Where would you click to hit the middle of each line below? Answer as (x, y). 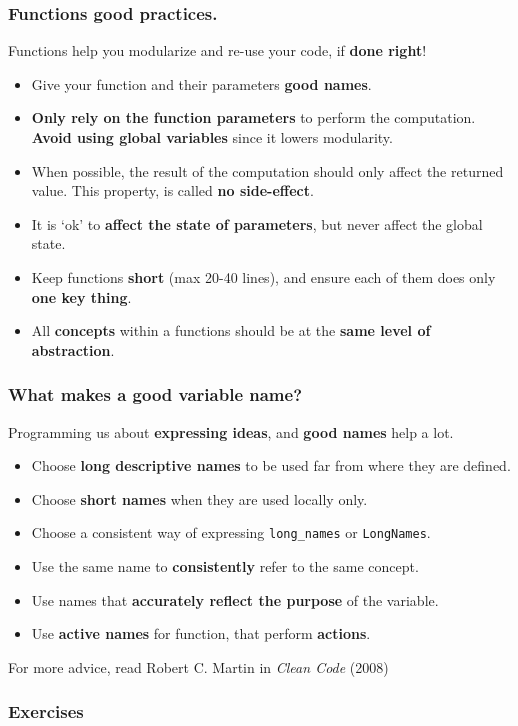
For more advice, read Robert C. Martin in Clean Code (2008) (198, 666)
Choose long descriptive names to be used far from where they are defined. (271, 465)
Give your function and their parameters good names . (201, 83)
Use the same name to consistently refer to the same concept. (225, 566)
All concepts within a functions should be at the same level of (231, 330)
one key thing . (81, 296)
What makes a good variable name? (155, 394)
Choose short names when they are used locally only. (199, 498)
